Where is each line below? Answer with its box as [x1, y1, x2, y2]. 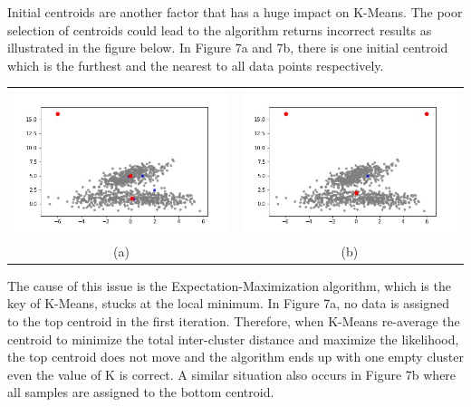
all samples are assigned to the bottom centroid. [7, 383, 274, 402]
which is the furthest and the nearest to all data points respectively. [7, 55, 384, 74]
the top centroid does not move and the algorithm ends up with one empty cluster [7, 347, 464, 366]
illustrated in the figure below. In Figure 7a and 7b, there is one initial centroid [7, 38, 448, 57]
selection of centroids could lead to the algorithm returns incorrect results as [7, 20, 432, 39]
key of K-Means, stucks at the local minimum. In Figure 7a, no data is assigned [7, 294, 449, 313]
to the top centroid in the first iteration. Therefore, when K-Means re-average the [7, 312, 460, 331]
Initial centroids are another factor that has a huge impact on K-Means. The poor [7, 3, 463, 21]
